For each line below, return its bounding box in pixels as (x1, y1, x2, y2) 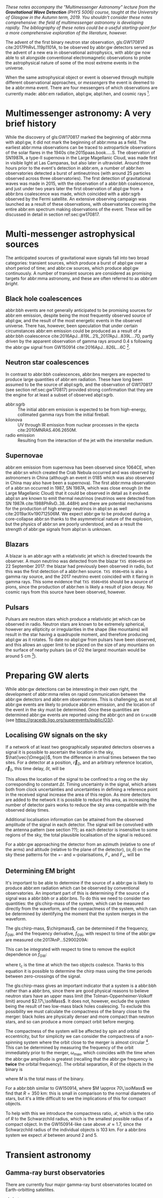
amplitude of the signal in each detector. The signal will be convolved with (5, 822, 153, 828)
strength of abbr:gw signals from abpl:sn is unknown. (5, 526, 112, 532)
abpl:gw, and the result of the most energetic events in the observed (5, 318, 142, 324)
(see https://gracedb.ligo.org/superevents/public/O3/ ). (5, 717, 115, 722)
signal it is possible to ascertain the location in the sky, (5, 749, 114, 755)
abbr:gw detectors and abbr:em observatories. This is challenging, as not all (5, 696, 158, 702)
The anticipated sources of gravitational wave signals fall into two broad (5, 255, 149, 261)
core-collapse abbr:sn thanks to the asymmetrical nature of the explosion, (5, 516, 153, 522)
